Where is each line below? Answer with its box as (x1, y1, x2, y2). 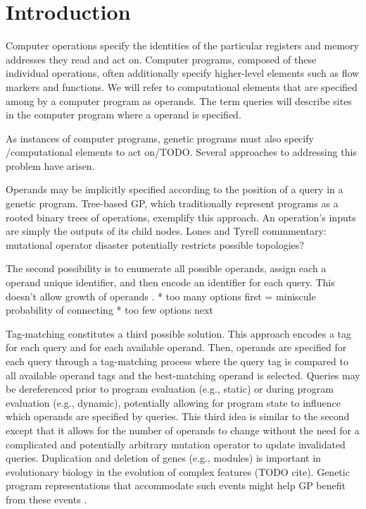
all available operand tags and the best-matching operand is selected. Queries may (6, 367, 360, 382)
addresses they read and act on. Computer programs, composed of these (6, 51, 317, 66)
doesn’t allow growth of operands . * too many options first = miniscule (6, 288, 316, 303)
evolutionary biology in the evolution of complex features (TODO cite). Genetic (6, 464, 350, 479)
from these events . (6, 491, 87, 506)
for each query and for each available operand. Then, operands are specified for (6, 340, 347, 355)
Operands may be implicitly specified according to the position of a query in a (6, 182, 343, 197)
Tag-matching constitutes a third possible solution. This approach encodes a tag (6, 326, 352, 341)
